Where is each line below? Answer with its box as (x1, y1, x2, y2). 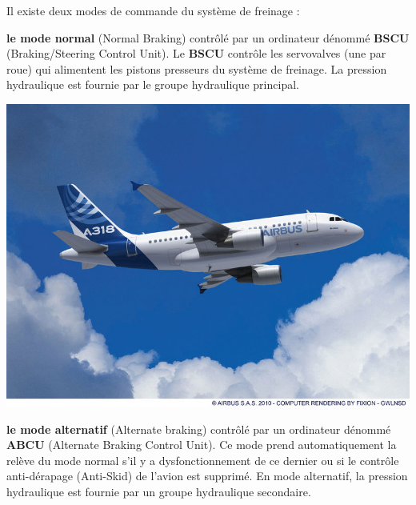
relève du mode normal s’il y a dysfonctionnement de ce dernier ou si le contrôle (6, 451, 399, 468)
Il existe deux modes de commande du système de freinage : (6, 2, 300, 18)
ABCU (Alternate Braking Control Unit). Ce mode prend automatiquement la (6, 436, 397, 453)
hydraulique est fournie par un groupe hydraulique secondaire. (6, 483, 311, 499)
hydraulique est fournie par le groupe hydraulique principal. (6, 76, 299, 93)
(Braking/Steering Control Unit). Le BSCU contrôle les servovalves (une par (6, 45, 386, 62)
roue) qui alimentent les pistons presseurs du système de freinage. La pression (6, 60, 387, 77)
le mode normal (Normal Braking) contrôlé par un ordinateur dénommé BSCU (6, 29, 410, 46)
